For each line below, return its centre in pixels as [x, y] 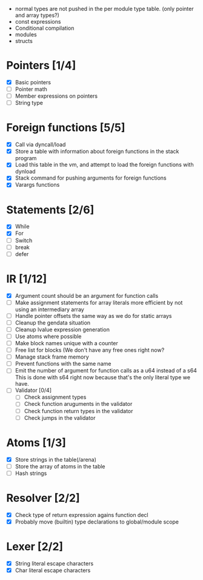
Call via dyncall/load [40, 144]
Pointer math [31, 89]
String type [29, 103]
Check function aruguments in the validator [78, 404]
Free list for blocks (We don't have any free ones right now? [90, 350]
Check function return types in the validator [78, 411]
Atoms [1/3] [36, 443]
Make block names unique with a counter [66, 343]
